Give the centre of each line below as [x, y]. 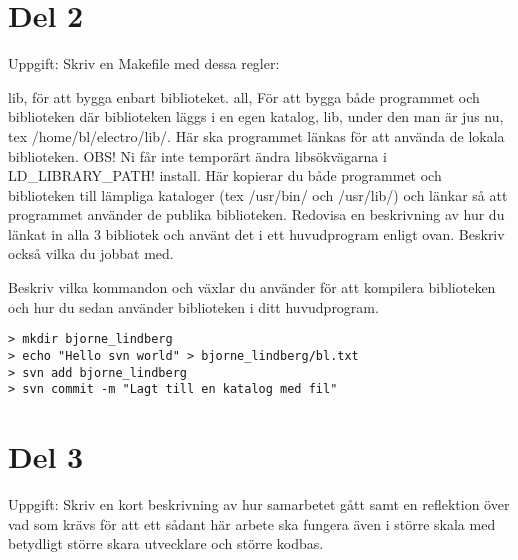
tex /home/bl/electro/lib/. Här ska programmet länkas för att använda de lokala [256, 135]
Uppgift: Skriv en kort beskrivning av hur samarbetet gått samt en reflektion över [259, 504]
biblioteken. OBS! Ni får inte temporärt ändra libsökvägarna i [197, 155]
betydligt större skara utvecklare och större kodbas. [166, 543]
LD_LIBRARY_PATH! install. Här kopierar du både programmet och [225, 175]
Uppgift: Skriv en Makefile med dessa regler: [144, 63]
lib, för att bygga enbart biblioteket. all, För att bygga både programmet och [244, 96]
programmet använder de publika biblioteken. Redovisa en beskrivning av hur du [256, 214]
